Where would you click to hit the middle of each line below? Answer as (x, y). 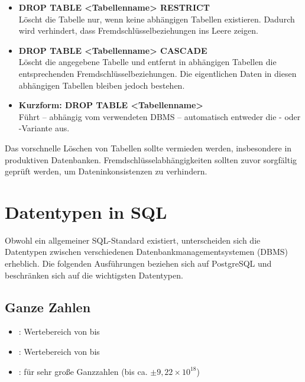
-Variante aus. (44, 128)
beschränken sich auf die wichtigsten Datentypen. (94, 275)
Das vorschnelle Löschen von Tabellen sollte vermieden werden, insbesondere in (148, 148)
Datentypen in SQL (86, 211)
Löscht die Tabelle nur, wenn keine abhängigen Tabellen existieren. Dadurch (157, 19)
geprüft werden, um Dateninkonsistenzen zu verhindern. (106, 171)
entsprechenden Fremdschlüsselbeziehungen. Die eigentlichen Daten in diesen (158, 73)
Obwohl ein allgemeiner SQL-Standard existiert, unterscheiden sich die (133, 240)
